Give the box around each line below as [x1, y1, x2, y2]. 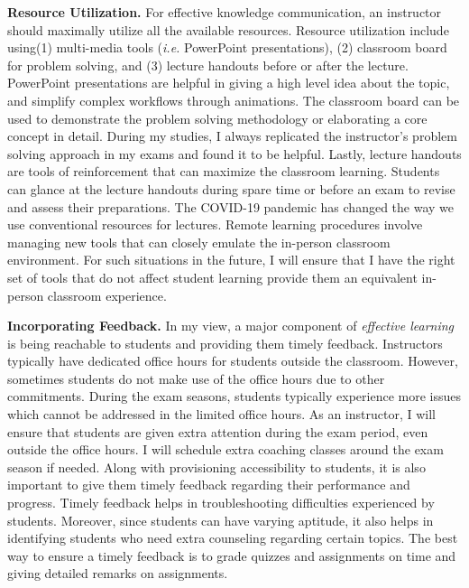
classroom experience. [47, 285, 167, 304]
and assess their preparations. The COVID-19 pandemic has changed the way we [7, 197, 454, 216]
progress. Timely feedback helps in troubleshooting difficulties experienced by [7, 493, 435, 512]
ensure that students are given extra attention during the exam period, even [7, 422, 428, 441]
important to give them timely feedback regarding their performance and [7, 475, 410, 494]
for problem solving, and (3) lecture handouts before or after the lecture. [7, 55, 409, 74]
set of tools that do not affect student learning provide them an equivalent [7, 267, 418, 286]
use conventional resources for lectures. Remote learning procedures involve [7, 215, 423, 234]
